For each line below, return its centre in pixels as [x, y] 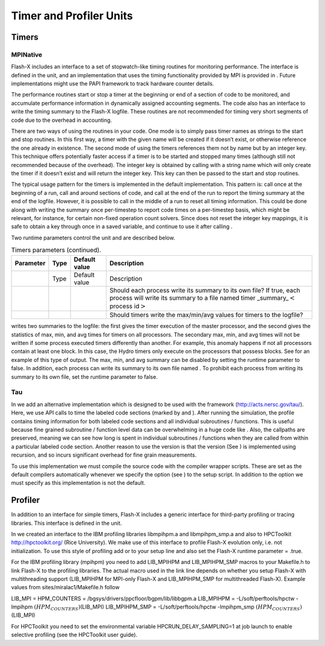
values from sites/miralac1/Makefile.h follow [65, 587]
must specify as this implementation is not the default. [78, 483]
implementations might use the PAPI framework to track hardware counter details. [113, 84]
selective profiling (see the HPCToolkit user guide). [74, 635]
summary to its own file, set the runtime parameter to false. [84, 376]
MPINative [27, 54]
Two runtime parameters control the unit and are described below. [93, 238]
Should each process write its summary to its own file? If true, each [205, 290]
